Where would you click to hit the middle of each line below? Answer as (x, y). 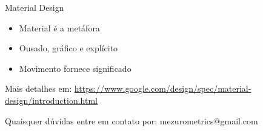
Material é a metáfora (59, 27)
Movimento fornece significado (75, 68)
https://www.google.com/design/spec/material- (163, 88)
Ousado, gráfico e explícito (68, 48)
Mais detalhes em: (38, 88)
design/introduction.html (51, 100)
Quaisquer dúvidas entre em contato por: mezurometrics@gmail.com (131, 120)
